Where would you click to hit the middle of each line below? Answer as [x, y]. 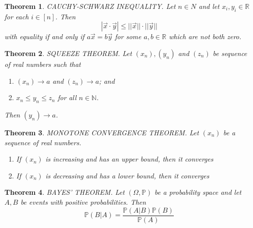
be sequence [230, 53]
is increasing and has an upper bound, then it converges [129, 159]
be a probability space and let [198, 192]
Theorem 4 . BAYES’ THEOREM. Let [65, 192]
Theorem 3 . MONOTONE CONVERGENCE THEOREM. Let [102, 132]
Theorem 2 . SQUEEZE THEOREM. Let [68, 53]
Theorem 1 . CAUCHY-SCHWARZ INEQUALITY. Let [90, 6]
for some [128, 36]
